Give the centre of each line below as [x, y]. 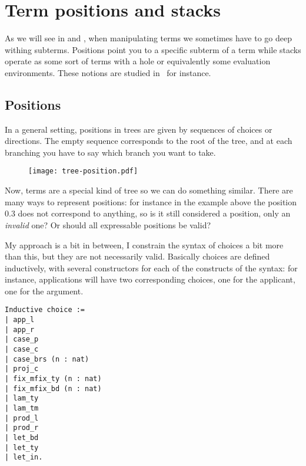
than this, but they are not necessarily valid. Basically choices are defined [137, 256]
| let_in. [24, 457]
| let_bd [22, 438]
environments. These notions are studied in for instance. [108, 72]
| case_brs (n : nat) [47, 359]
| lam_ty [22, 398]
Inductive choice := [45, 310]
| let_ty [22, 447]
